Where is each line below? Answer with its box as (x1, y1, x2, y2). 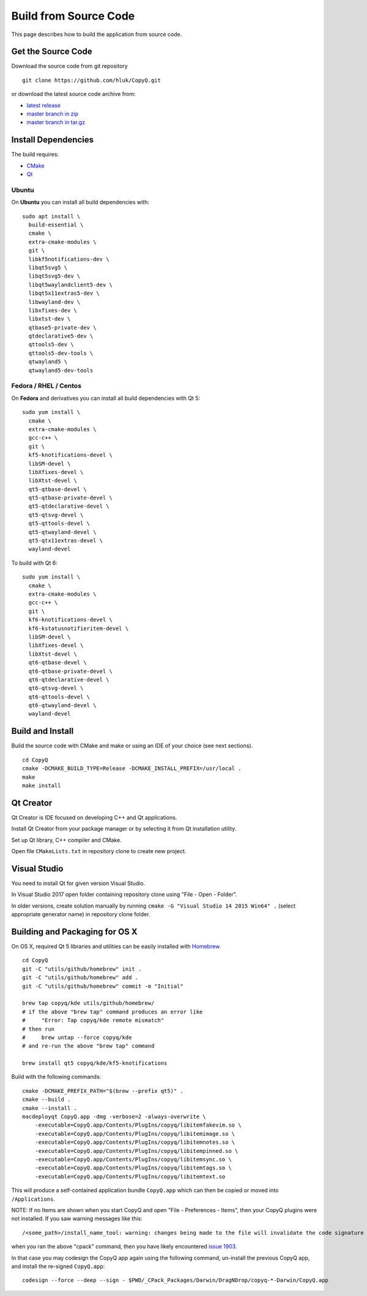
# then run (22, 1025, 55, 1032)
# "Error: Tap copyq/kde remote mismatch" (22, 1017, 165, 1024)
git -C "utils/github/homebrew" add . (22, 974, 139, 981)
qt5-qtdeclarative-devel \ (28, 503, 109, 510)
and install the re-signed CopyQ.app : (11, 1262, 105, 1270)
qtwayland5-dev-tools (28, 367, 94, 374)
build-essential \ (28, 221, 84, 229)
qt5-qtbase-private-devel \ (28, 494, 113, 502)
